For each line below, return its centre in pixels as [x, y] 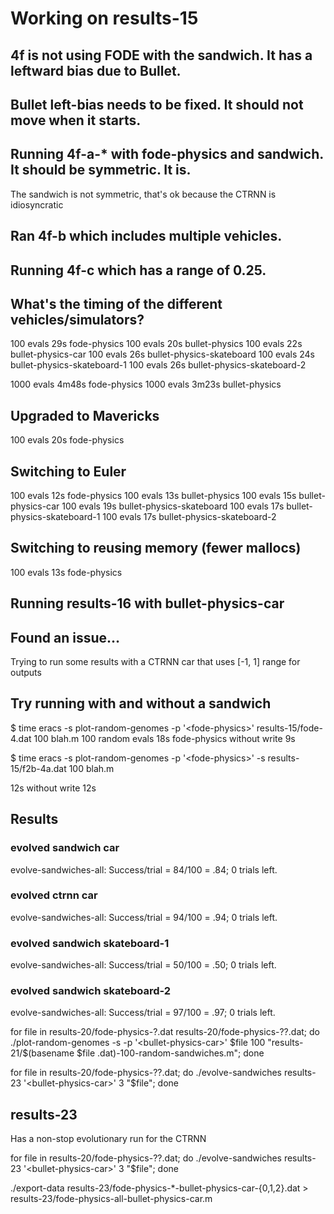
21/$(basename [42, 1053]
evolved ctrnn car [54, 895]
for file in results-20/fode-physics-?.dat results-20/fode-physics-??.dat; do [165, 1032]
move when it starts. [76, 120]
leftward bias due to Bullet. [96, 70]
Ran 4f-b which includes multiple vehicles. [146, 236]
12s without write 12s [53, 788]
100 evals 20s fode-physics [67, 440]
